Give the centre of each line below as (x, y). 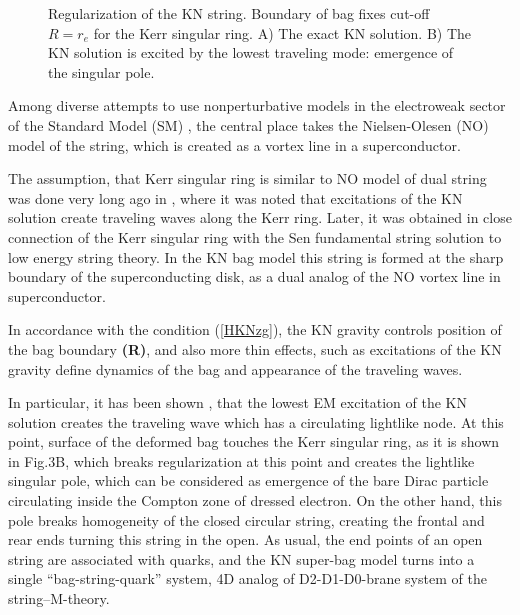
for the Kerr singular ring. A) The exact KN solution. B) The (282, 32)
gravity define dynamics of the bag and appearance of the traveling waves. (235, 368)
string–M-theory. (59, 598)
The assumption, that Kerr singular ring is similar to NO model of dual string (247, 178)
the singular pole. (101, 71)
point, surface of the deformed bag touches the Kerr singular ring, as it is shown (254, 441)
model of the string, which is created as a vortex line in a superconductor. (234, 144)
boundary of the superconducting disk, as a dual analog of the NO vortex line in (254, 276)
